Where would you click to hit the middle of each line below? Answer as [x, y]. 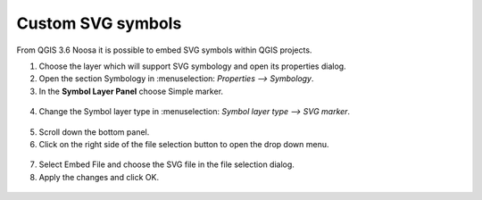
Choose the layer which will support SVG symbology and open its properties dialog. [193, 66]
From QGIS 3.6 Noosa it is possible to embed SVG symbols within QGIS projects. [164, 50]
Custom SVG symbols [99, 23]
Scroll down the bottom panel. [94, 132]
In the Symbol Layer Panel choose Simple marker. [131, 91]
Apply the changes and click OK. [99, 177]
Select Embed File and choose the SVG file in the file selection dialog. [166, 164]
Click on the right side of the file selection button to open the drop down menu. [184, 144]
